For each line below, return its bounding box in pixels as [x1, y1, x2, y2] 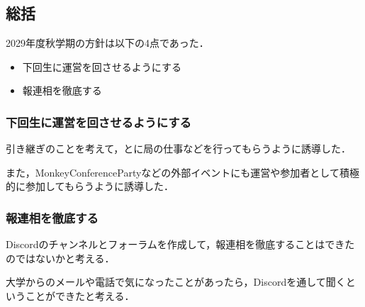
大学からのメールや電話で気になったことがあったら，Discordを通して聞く [6, 274, 346, 289]
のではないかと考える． [6, 250, 115, 265]
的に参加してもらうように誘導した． [6, 179, 174, 194]
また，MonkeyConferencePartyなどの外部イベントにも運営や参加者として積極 [6, 164, 359, 179]
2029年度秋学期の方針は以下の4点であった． [6, 35, 209, 50]
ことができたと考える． [25, 288, 135, 303]
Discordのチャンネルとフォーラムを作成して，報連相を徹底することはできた [6, 237, 355, 252]
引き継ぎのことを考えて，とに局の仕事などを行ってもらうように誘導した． [6, 141, 351, 156]
